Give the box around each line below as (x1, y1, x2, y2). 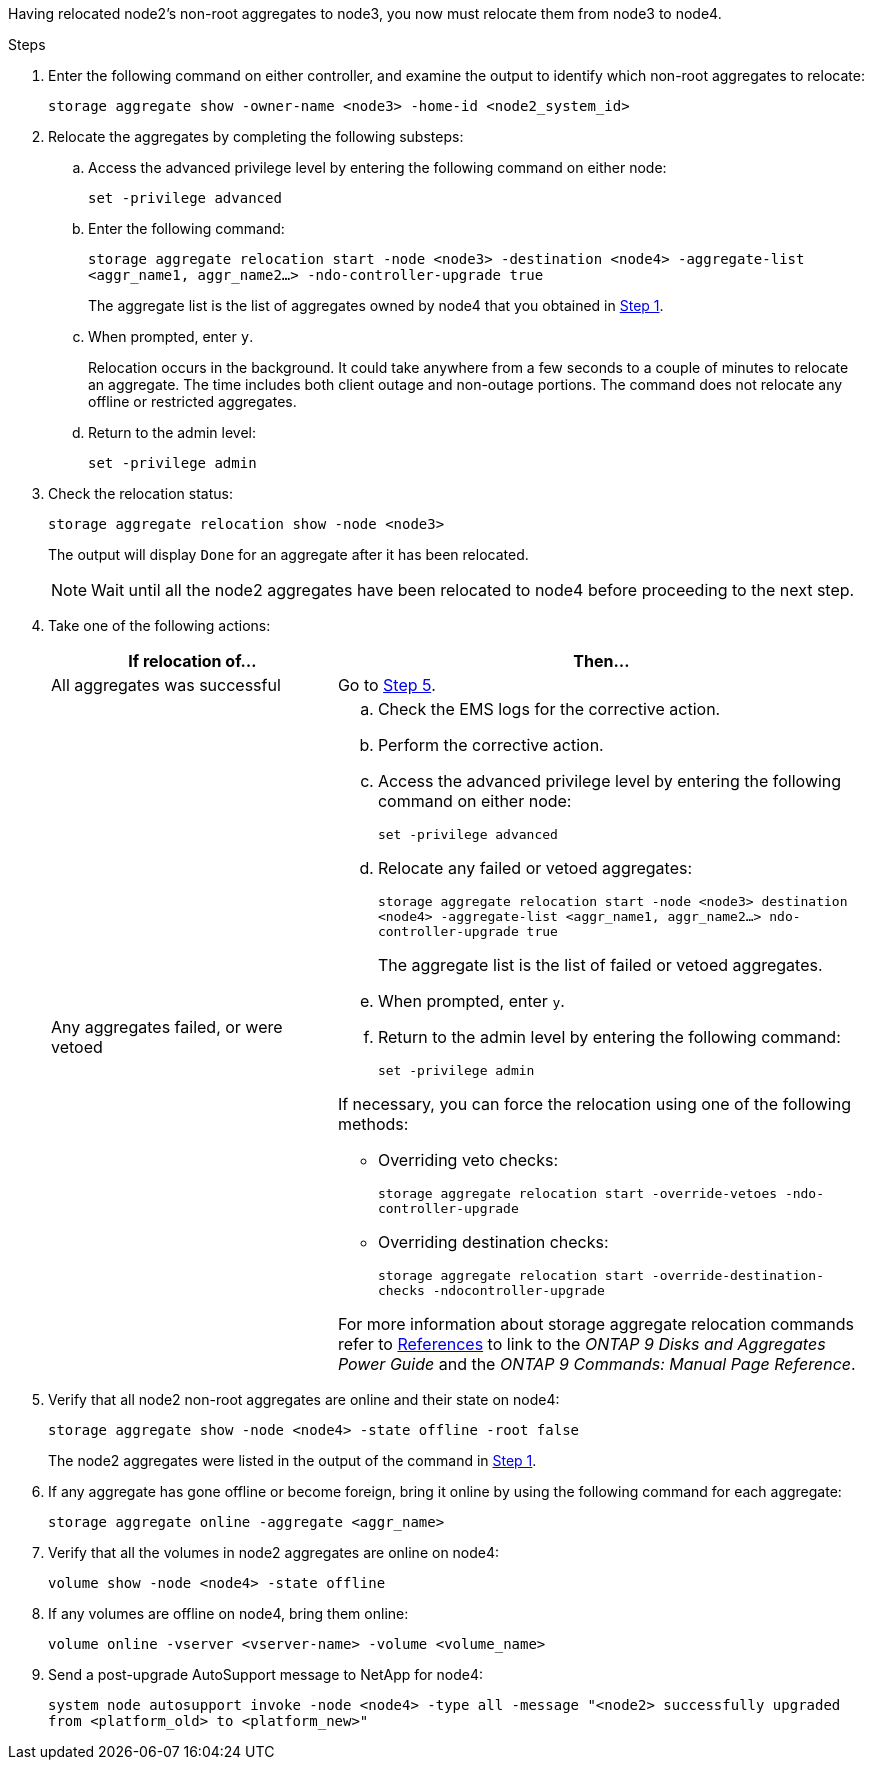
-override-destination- (651, 1268, 825, 1283)
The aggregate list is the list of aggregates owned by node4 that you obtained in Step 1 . (88, 297, 664, 314)
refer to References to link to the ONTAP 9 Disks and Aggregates (337, 1334, 826, 1354)
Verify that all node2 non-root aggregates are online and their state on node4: (48, 1391, 560, 1408)
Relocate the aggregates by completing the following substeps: (48, 128, 464, 145)
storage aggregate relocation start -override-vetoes (377, 1186, 778, 1201)
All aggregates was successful (51, 675, 281, 695)
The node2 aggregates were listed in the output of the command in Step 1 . (48, 1452, 537, 1469)
